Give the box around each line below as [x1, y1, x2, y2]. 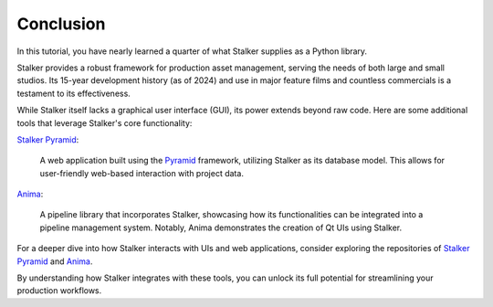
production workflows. [16, 285, 102, 296]
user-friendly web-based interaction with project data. [39, 167, 244, 178]
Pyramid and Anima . [16, 256, 93, 267]
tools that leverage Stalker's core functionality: [16, 117, 193, 128]
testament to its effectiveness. [16, 88, 131, 99]
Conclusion [16, 14, 106, 34]
